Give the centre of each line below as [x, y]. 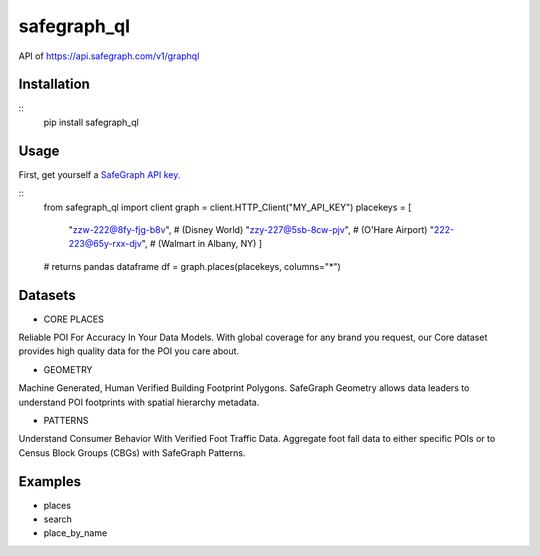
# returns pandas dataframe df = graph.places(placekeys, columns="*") [192, 266]
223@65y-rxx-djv [105, 244]
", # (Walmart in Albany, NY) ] [202, 244]
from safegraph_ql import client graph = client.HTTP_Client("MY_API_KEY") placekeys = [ [227, 207]
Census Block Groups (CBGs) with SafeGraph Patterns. [132, 452]
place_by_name [75, 533]
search [57, 519]
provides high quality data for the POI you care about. [129, 351]
